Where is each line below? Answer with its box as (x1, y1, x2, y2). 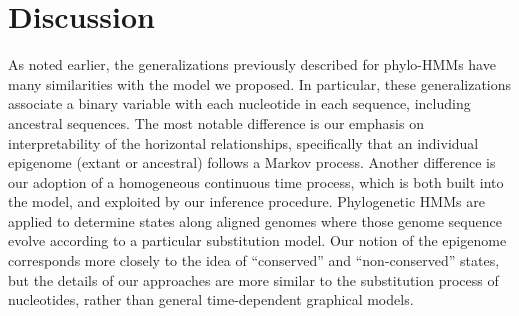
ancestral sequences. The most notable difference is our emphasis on (8, 112, 424, 133)
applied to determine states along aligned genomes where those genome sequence (8, 210, 502, 231)
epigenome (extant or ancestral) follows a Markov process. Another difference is (8, 152, 496, 173)
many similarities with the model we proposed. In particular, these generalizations (8, 73, 512, 94)
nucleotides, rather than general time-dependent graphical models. (8, 289, 414, 310)
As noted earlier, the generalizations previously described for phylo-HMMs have (8, 54, 496, 75)
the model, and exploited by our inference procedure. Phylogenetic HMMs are (8, 191, 485, 212)
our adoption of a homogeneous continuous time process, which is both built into (8, 171, 504, 192)
